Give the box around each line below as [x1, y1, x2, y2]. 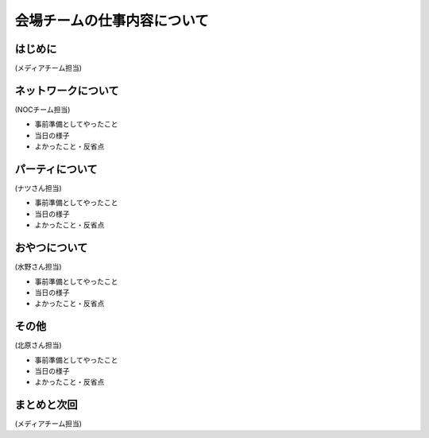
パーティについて [14, 162, 99, 176]
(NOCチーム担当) [14, 104, 71, 114]
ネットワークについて [14, 83, 119, 97]
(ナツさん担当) [14, 184, 63, 193]
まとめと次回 [14, 398, 78, 412]
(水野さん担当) [14, 262, 63, 272]
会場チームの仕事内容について [14, 12, 210, 29]
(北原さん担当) [14, 340, 63, 350]
